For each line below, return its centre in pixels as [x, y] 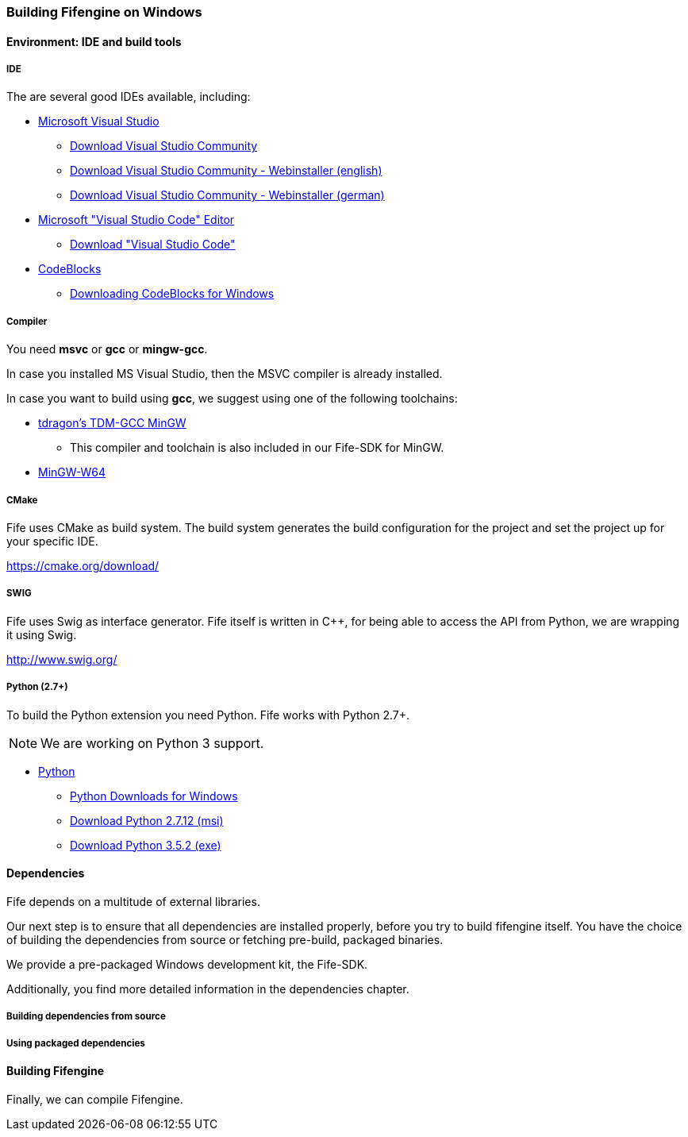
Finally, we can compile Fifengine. [95, 1099]
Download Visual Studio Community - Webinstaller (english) [226, 171]
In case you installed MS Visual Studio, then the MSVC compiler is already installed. [225, 374]
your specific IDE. [52, 541]
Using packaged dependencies [76, 1043]
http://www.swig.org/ [62, 659]
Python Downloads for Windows [154, 796]
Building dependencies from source [86, 1017]
